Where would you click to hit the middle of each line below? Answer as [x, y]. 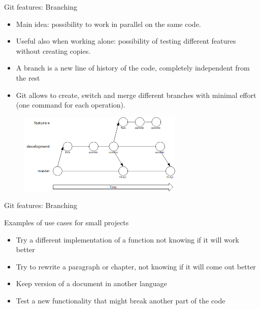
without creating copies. [53, 50]
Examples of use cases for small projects [67, 222]
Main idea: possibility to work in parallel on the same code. [108, 24]
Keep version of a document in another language [91, 283]
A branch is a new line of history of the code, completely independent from [133, 68]
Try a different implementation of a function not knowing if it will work [127, 239]
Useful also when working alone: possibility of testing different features [126, 41]
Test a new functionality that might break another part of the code [121, 300]
